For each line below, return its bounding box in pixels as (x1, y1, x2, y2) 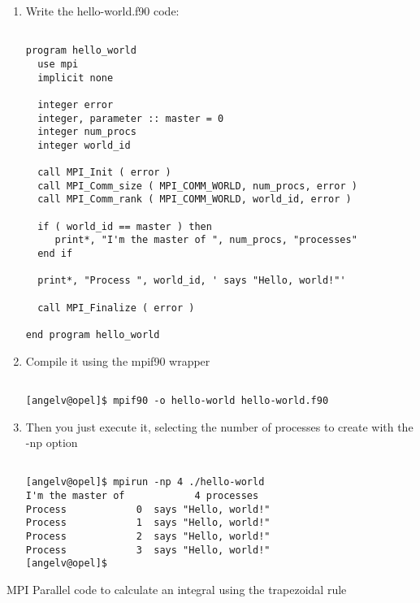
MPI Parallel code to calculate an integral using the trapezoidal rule (6, 581, 347, 598)
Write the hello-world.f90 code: (25, 2, 180, 19)
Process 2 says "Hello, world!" (25, 531, 271, 543)
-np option (25, 434, 78, 451)
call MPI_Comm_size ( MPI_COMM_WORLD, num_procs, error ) (37, 180, 357, 192)
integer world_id (37, 139, 131, 151)
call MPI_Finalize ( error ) (37, 301, 195, 314)
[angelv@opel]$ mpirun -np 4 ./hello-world (25, 476, 265, 488)
